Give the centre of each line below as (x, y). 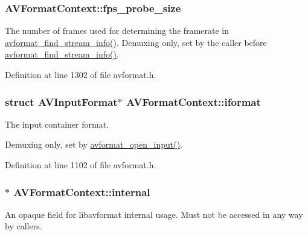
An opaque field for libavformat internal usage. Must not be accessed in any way (154, 214)
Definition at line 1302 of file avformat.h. (81, 74)
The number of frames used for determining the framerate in (117, 31)
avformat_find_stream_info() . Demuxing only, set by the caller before (136, 42)
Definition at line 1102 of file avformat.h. (81, 165)
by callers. (24, 226)
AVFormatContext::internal (82, 192)
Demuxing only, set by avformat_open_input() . (94, 144)
